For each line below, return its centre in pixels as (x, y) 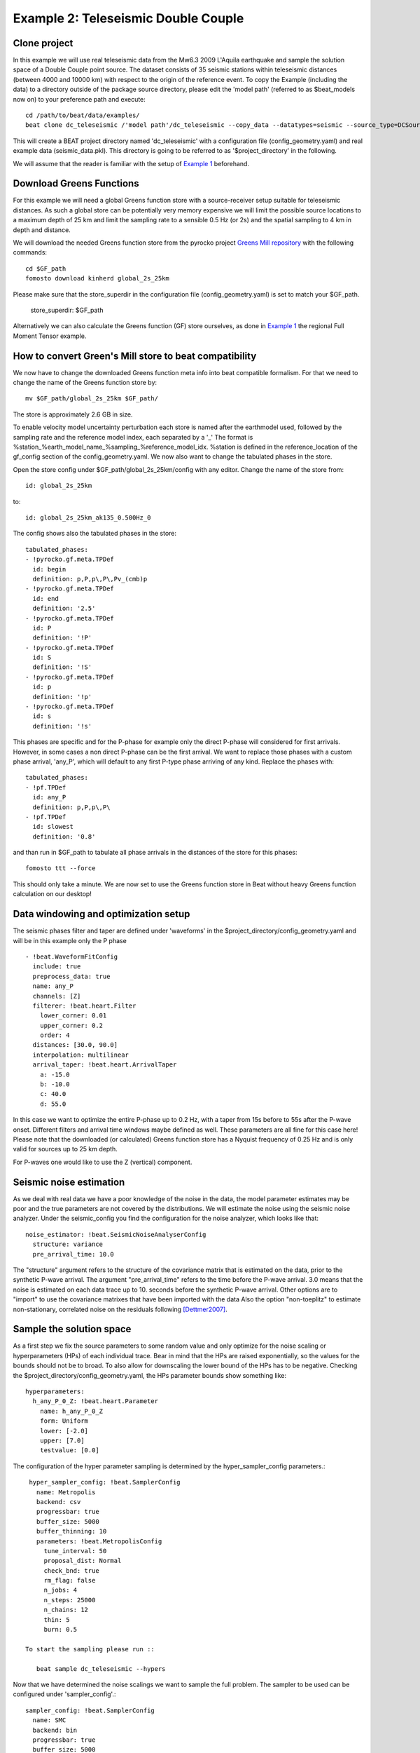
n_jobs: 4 (61, 1590)
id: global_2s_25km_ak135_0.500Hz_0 (88, 517)
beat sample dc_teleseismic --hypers (101, 1669)
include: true (57, 967)
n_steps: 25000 (70, 1600)
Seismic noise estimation (69, 1182)
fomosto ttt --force (61, 868)
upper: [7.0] (62, 1441)
